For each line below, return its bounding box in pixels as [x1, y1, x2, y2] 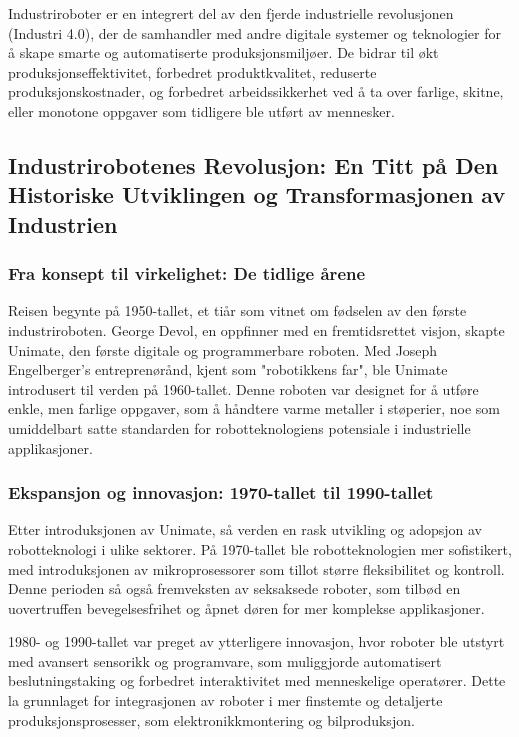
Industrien [8, 208, 118, 239]
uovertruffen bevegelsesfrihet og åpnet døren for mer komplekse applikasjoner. [8, 597, 485, 618]
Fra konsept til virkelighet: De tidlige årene [8, 261, 366, 286]
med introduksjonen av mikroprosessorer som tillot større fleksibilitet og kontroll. [8, 558, 505, 579]
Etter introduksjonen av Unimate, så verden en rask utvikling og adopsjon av [8, 519, 482, 540]
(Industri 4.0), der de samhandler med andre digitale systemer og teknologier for [8, 22, 501, 43]
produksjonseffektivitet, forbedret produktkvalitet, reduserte [8, 61, 377, 82]
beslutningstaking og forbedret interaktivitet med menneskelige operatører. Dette [8, 670, 506, 691]
